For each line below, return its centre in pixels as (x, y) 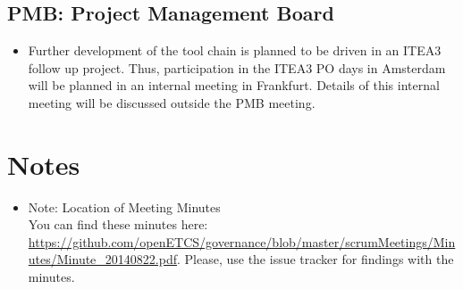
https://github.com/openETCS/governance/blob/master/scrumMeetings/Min (242, 241)
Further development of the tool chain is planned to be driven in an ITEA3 (235, 50)
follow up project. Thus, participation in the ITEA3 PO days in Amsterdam (237, 67)
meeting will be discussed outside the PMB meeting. (172, 102)
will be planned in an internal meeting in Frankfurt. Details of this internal (234, 85)
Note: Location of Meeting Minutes (124, 206)
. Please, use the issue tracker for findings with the (315, 259)
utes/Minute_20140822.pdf (102, 259)
